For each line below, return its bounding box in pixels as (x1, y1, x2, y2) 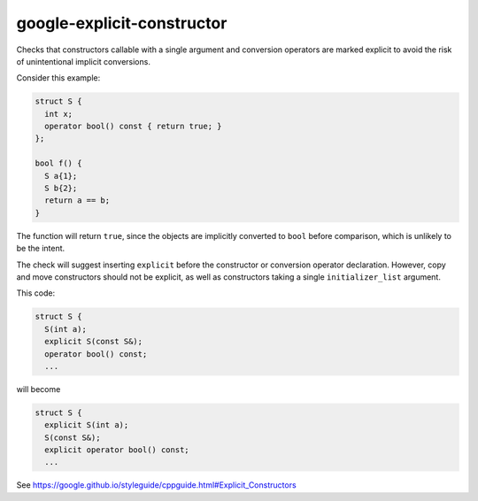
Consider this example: (16, 73, 101, 83)
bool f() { (35, 158, 82, 168)
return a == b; (44, 196, 111, 205)
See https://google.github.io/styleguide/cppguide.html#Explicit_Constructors (16, 480, 297, 490)
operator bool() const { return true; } (44, 121, 222, 132)
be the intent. (16, 243, 66, 254)
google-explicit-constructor (16, 13, 227, 33)
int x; (44, 109, 73, 119)
